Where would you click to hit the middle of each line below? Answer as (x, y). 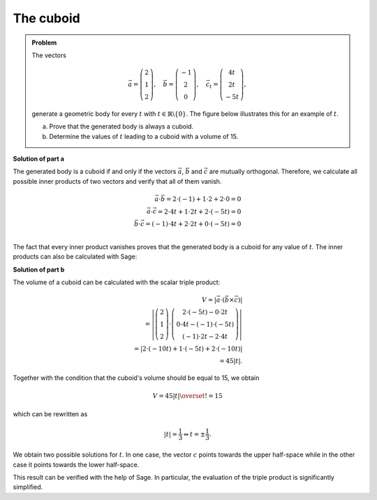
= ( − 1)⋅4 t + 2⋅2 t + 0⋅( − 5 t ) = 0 (193, 224)
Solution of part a (38, 159)
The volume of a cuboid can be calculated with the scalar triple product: (117, 282)
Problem (44, 43)
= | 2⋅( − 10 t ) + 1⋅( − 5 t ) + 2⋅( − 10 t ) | (188, 348)
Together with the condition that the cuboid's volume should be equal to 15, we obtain (136, 378)
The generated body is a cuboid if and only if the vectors (95, 172)
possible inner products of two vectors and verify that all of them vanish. (117, 181)
